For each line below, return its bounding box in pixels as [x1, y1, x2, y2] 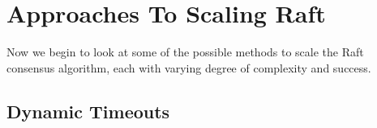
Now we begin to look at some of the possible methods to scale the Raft [6, 43, 364, 60]
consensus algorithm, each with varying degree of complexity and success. [6, 59, 371, 76]
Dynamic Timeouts [6, 98, 170, 123]
